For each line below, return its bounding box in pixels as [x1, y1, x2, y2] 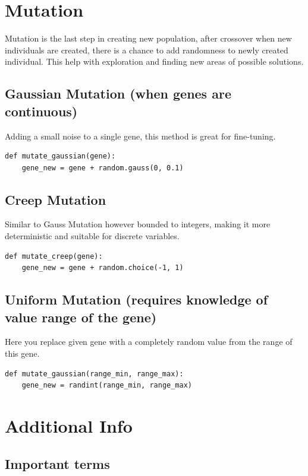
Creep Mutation [5, 190, 106, 208]
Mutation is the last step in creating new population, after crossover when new [5, 32, 292, 45]
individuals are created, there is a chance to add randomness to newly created [5, 43, 288, 56]
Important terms [5, 454, 110, 472]
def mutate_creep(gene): [5, 252, 103, 261]
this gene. [5, 347, 40, 360]
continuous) [5, 101, 78, 120]
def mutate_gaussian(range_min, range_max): [5, 369, 184, 378]
